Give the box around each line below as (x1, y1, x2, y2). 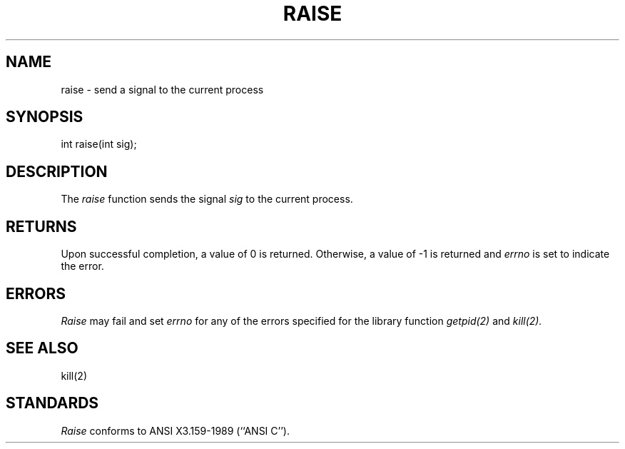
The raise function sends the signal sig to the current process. (61, 193, 353, 206)
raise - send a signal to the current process (61, 83, 264, 96)
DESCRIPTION (6, 162, 108, 181)
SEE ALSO (6, 339, 78, 358)
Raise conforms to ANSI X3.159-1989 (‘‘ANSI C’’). (61, 424, 290, 437)
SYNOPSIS (6, 108, 83, 126)
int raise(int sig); (61, 138, 137, 151)
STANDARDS (6, 394, 99, 413)
